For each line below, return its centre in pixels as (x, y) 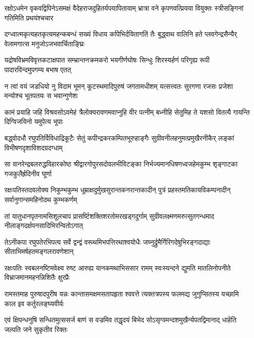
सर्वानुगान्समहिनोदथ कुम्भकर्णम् (41, 199)
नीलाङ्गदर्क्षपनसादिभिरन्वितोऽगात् (44, 225)
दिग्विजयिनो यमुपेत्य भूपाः (34, 121)
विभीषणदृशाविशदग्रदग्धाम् (34, 147)
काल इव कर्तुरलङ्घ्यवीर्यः (34, 303)
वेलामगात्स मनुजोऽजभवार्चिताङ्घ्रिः (45, 43)
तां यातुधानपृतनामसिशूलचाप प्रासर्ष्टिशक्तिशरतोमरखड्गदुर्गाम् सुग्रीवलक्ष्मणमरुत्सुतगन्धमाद (109, 216)
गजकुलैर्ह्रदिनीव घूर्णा (28, 173)
